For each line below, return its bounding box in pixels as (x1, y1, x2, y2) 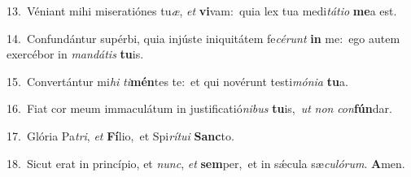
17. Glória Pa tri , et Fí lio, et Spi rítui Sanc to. (7, 127, 234, 144)
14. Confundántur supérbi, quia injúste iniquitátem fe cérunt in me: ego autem (7, 29, 400, 46)
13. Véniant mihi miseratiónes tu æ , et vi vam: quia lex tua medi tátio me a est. (7, 2, 397, 19)
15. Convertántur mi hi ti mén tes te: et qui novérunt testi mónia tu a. (7, 72, 348, 89)
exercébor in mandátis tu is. (7, 45, 144, 63)
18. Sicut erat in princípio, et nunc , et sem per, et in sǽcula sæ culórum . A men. (7, 154, 405, 171)
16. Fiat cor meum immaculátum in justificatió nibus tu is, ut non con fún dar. (7, 100, 392, 117)
